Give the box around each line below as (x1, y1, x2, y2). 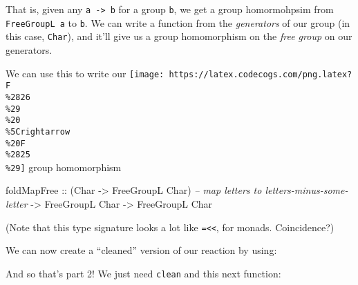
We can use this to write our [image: (6, 66, 164, 80)
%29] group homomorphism (6, 159, 122, 174)
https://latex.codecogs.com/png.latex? (169, 69, 352, 79)
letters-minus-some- (265, 183, 348, 197)
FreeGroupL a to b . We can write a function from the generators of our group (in (6, 15, 350, 30)
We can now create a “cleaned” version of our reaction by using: (6, 243, 277, 257)
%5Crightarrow (6, 126, 70, 137)
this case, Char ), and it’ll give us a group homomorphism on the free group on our (6, 29, 352, 43)
